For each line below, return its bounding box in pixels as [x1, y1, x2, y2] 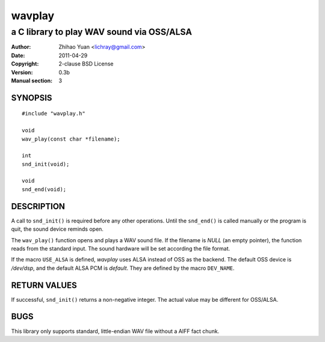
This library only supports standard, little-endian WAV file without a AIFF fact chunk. [11, 328, 220, 335]
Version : [11, 69, 33, 76]
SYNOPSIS [11, 93, 52, 103]
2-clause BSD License [58, 60, 114, 67]
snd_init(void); [22, 160, 70, 168]
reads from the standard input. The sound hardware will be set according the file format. [11, 245, 231, 252]
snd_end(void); [22, 186, 67, 192]
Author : [11, 43, 31, 50]
